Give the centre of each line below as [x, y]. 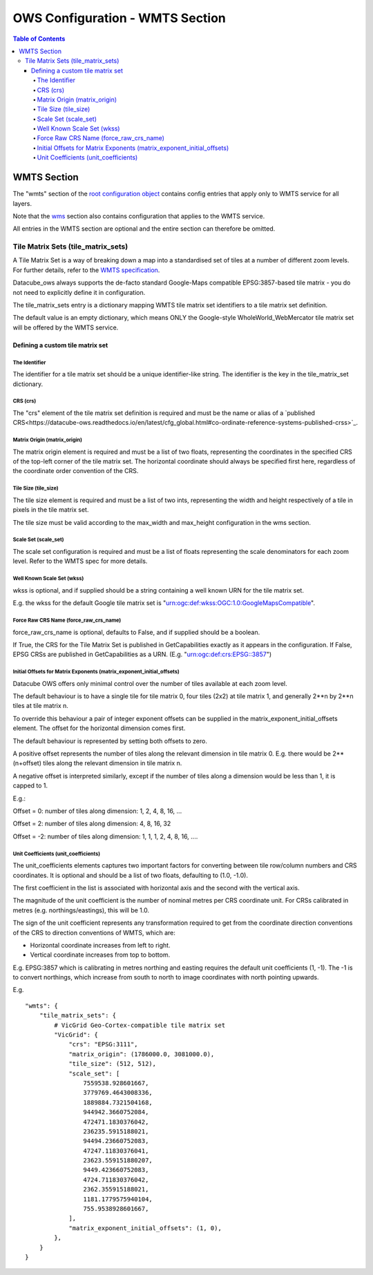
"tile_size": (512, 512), [113, 1064]
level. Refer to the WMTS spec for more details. [80, 561]
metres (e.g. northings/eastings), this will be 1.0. [81, 910]
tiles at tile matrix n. [41, 706]
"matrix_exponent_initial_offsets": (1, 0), [145, 1228]
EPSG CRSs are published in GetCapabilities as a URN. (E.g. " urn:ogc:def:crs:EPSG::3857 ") [142, 654]
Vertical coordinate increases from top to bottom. [100, 955]
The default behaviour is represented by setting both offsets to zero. [110, 741]
